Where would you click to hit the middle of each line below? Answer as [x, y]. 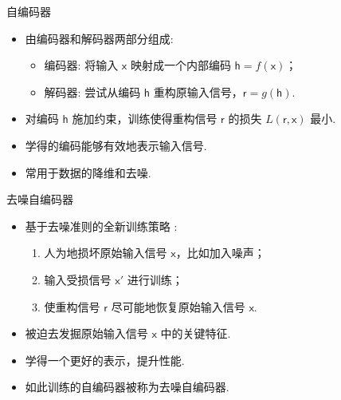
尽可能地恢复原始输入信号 [178, 306]
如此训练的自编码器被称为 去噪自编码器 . [127, 387]
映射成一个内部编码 [180, 65]
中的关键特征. [196, 333]
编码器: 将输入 [81, 65]
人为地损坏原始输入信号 [106, 253]
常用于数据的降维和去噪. [88, 172]
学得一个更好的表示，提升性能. [105, 360]
